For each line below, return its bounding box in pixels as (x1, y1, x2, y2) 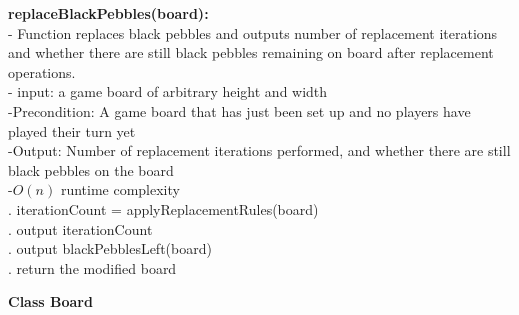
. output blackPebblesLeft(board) (8, 238, 212, 259)
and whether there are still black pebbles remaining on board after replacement (8, 42, 494, 63)
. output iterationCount (8, 218, 153, 239)
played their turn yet (8, 120, 136, 141)
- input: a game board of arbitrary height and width (8, 81, 328, 102)
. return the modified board (8, 257, 177, 278)
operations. (8, 61, 76, 82)
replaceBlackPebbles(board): (8, 3, 209, 23)
